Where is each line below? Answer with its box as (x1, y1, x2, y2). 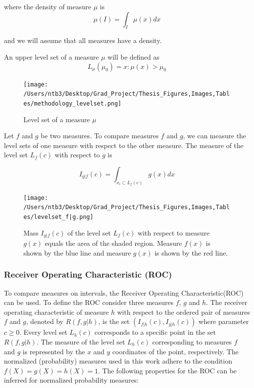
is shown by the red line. (154, 247, 228, 258)
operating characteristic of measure (4, 306, 109, 317)
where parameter (198, 316, 249, 326)
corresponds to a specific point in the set (94, 327, 216, 337)
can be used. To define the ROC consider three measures (4, 297, 174, 307)
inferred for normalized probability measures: (4, 375, 139, 385)
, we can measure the (183, 130, 246, 141)
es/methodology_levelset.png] (23, 100, 122, 107)
